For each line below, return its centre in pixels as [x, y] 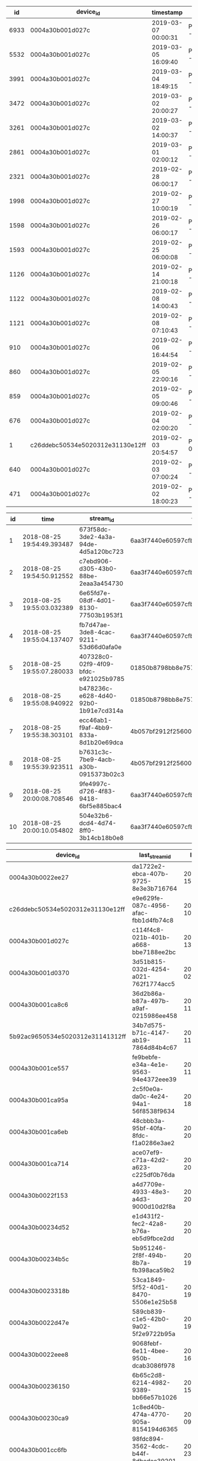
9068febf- [147, 1343]
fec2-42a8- [150, 1223]
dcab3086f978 [154, 1365]
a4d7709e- [149, 1184]
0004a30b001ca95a [39, 1100]
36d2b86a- [149, 994]
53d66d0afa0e [100, 647]
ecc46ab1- [95, 720]
